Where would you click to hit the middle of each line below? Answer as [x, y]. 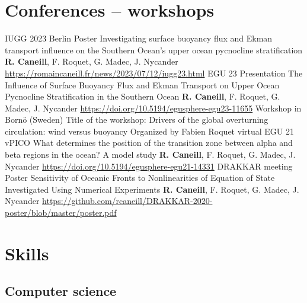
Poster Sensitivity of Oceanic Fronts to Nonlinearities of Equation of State [140, 178]
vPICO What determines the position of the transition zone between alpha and [149, 143]
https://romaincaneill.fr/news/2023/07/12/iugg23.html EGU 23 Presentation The [154, 73]
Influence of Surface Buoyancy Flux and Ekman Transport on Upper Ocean [142, 84]
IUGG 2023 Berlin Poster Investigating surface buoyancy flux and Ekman [139, 38]
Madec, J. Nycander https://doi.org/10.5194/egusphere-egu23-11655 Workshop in [153, 108]
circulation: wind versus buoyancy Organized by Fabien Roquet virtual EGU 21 [149, 131]
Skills [27, 253]
